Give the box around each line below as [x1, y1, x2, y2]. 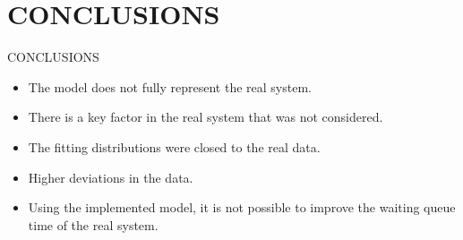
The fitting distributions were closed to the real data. [28, 137, 321, 156]
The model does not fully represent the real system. [28, 77, 312, 96]
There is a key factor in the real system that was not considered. [28, 107, 383, 126]
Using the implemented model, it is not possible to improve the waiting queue [28, 198, 456, 217]
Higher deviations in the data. [28, 167, 193, 186]
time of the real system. [28, 215, 159, 234]
